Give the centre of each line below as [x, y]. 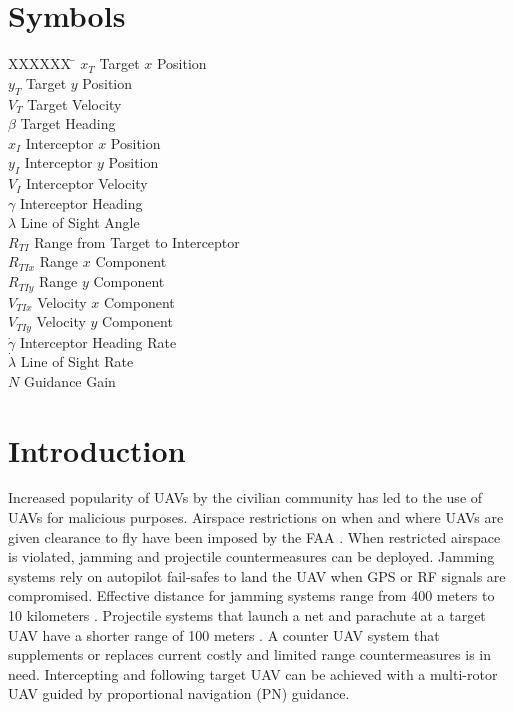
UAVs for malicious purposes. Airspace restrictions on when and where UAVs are [256, 517]
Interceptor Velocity [86, 183]
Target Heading [68, 123]
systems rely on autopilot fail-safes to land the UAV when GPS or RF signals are [257, 575]
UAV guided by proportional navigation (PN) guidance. [179, 693]
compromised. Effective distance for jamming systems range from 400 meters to [251, 595]
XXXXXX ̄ [42, 63]
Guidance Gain [69, 380]
